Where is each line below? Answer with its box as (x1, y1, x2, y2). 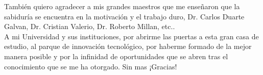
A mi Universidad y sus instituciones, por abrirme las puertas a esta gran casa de (4, 31, 259, 41)
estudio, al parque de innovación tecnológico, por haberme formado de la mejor (4, 41, 252, 52)
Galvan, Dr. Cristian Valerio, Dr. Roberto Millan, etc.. (4, 21, 175, 32)
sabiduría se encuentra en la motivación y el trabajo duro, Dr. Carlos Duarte (4, 11, 245, 21)
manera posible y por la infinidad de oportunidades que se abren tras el (4, 51, 228, 61)
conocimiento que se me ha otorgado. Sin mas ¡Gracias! (4, 61, 177, 71)
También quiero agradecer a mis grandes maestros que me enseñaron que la (4, 1, 240, 11)
